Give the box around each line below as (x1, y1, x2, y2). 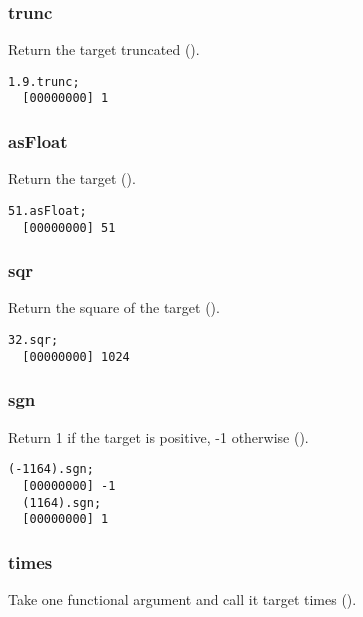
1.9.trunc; (8, 74, 80, 89)
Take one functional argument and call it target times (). (8, 589, 357, 610)
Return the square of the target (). (8, 297, 220, 318)
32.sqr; (8, 333, 59, 348)
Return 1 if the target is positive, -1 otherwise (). (8, 426, 309, 447)
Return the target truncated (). (8, 39, 200, 60)
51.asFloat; (8, 203, 87, 218)
